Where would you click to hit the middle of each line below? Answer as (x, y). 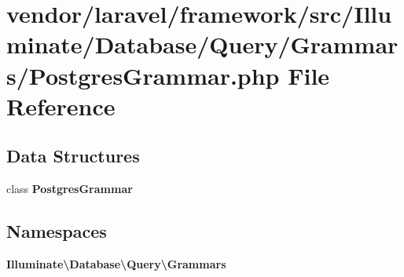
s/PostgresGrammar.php (143, 75)
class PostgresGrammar (70, 189)
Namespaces (57, 231)
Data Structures (73, 156)
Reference (61, 106)
